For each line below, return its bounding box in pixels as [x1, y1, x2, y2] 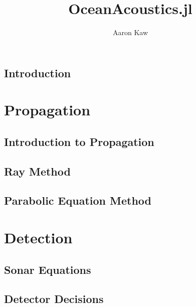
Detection [4, 227, 73, 248]
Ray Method [4, 163, 71, 179]
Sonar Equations [4, 261, 91, 277]
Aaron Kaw [112, 27, 148, 38]
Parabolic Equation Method [4, 193, 151, 208]
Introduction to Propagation [4, 133, 154, 149]
